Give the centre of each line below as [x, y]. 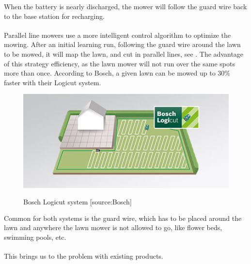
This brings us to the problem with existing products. [84, 256]
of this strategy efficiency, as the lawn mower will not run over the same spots [119, 63]
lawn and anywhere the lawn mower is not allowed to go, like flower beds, [113, 227]
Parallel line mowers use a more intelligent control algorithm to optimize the [117, 35]
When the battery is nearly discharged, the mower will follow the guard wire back [125, 6]
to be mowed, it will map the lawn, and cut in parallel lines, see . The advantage [124, 54]
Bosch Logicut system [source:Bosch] [78, 202]
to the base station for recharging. [54, 16]
